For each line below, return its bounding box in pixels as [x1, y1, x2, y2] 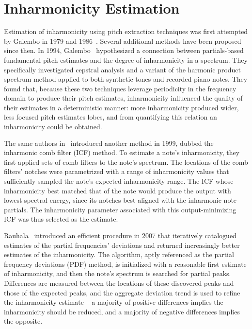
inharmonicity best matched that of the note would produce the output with [4, 185, 231, 195]
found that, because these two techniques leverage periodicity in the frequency [4, 83, 236, 93]
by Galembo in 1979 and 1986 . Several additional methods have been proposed [4, 35, 241, 46]
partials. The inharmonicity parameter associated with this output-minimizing [4, 204, 236, 214]
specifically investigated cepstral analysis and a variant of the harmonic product [4, 64, 241, 74]
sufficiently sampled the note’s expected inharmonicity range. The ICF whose [4, 176, 234, 186]
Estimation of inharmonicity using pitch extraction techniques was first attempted [4, 26, 248, 36]
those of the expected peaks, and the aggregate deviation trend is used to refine [4, 287, 240, 297]
